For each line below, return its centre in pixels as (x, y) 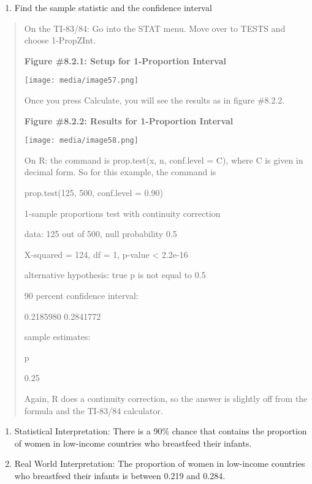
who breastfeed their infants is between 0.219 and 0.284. (120, 475)
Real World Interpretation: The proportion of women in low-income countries (160, 463)
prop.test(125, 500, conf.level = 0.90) (93, 193)
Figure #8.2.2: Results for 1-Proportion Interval (129, 120)
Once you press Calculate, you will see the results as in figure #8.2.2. (154, 100)
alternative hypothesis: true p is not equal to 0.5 (115, 275)
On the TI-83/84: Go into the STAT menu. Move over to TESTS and (155, 28)
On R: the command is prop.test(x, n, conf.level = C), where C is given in (164, 160)
